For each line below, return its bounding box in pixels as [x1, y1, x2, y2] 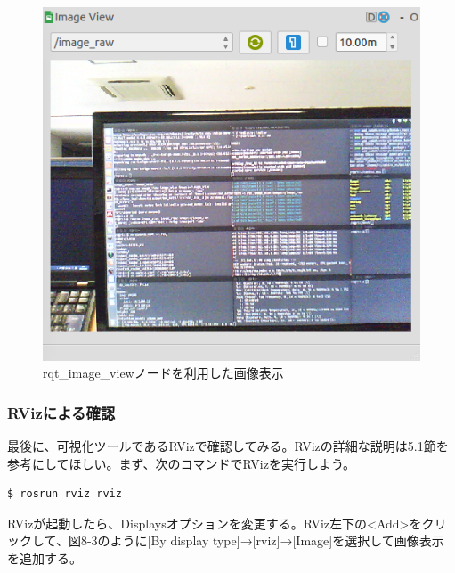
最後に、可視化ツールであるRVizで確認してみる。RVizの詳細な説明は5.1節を [7, 436, 449, 454]
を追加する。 [7, 548, 82, 567]
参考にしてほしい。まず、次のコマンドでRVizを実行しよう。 [7, 454, 356, 472]
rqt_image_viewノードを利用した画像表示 [43, 364, 284, 382]
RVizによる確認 [7, 401, 116, 423]
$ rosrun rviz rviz [7, 487, 122, 501]
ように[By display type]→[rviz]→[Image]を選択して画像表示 [110, 531, 444, 550]
